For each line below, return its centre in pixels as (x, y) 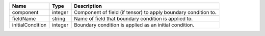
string (59, 18)
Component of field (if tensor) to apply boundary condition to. (145, 12)
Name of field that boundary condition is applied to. (133, 18)
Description (88, 6)
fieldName (24, 18)
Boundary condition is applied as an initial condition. (134, 25)
